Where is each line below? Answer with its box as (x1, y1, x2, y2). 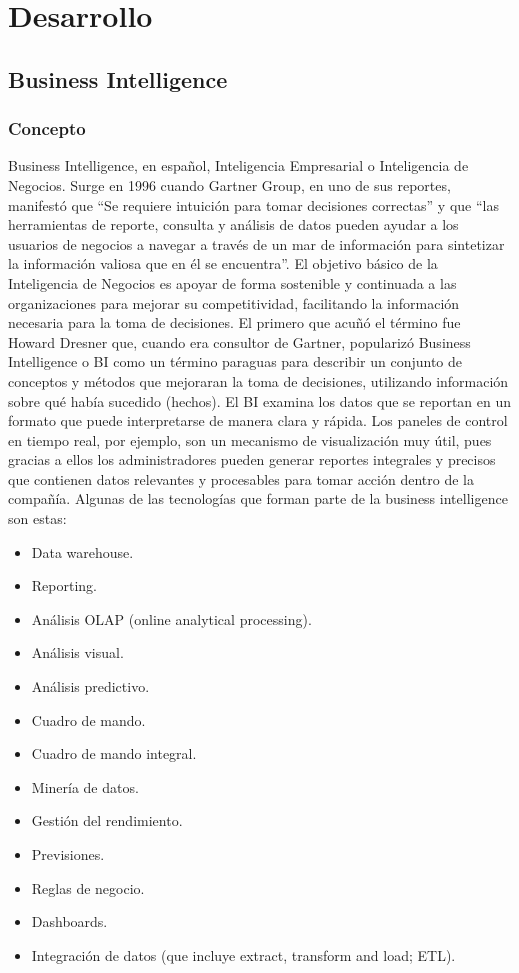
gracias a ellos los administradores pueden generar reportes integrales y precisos (8, 449, 496, 470)
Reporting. (31, 575, 97, 596)
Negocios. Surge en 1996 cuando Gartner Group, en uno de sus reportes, (8, 174, 451, 195)
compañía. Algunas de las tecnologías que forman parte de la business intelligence (8, 488, 508, 509)
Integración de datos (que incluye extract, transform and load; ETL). (31, 944, 456, 965)
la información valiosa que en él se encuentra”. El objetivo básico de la (8, 253, 438, 274)
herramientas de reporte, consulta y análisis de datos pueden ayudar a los (8, 214, 459, 235)
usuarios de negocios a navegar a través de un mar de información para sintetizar (8, 233, 505, 254)
